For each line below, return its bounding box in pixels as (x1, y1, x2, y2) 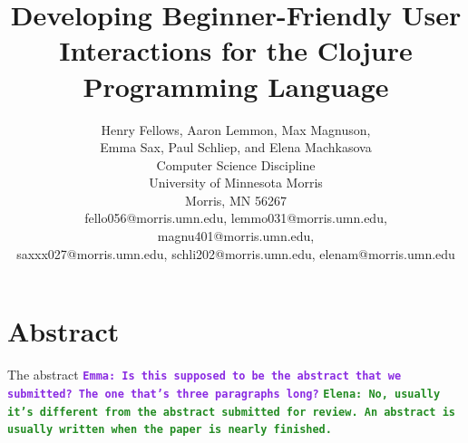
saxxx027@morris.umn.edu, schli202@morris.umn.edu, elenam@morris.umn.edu (16, 244, 455, 263)
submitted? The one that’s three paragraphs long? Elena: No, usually (7, 387, 441, 400)
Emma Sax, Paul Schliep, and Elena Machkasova (100, 138, 372, 157)
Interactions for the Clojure (59, 32, 413, 69)
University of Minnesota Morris (149, 173, 323, 192)
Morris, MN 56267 (185, 190, 287, 209)
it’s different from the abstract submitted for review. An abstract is (7, 405, 455, 419)
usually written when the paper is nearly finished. (7, 423, 332, 437)
